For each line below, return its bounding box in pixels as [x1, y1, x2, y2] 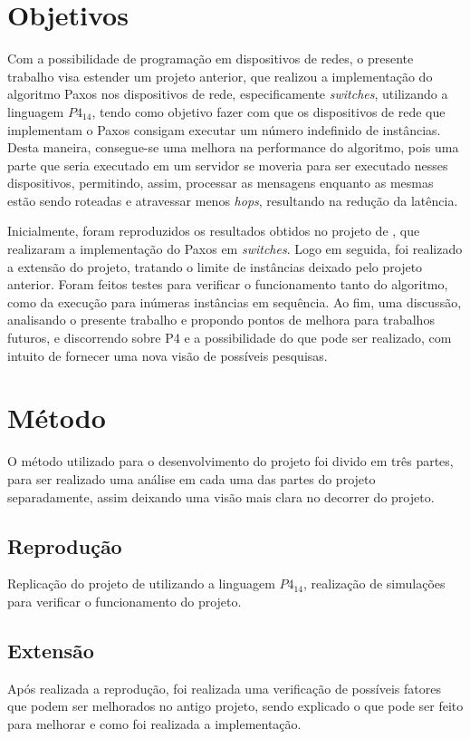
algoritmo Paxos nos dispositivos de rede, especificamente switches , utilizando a [7, 84, 448, 103]
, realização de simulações [303, 574, 446, 593]
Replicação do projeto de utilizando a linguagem [7, 574, 275, 593]
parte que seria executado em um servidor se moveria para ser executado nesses [7, 155, 448, 174]
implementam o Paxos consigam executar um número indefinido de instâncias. [7, 120, 441, 139]
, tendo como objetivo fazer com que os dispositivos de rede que [91, 102, 446, 121]
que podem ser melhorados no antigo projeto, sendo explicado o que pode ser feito [7, 696, 464, 715]
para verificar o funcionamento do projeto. [7, 591, 242, 610]
